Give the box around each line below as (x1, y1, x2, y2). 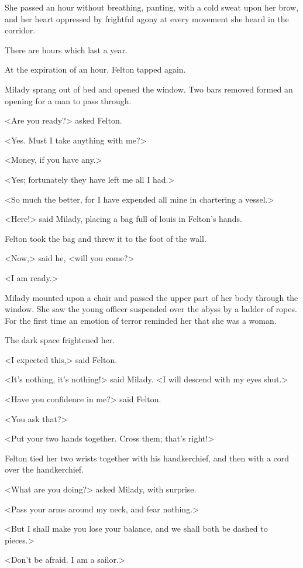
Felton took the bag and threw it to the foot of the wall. (5, 232, 206, 244)
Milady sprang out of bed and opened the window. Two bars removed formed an (5, 83, 293, 95)
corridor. (5, 24, 36, 36)
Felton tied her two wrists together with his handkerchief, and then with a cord (5, 451, 289, 464)
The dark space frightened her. (5, 334, 115, 346)
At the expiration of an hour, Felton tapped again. (5, 63, 186, 76)
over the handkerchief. (5, 463, 84, 475)
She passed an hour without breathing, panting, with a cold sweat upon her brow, (5, 1, 299, 13)
